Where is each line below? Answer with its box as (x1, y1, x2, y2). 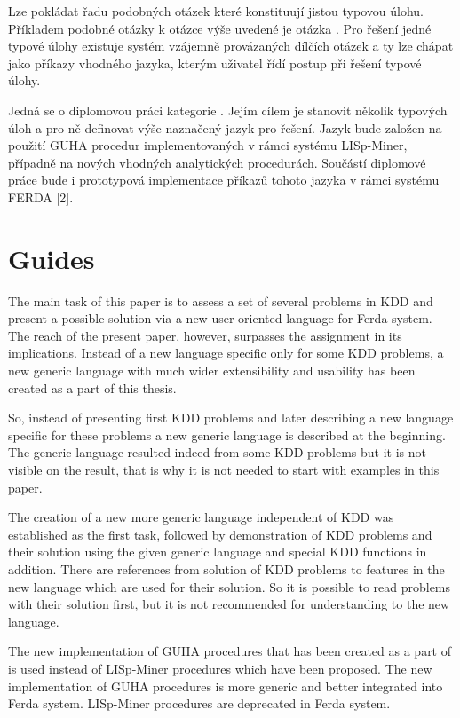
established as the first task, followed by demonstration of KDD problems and (8, 525, 432, 543)
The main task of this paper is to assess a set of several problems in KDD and (8, 291, 433, 310)
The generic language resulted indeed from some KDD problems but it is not (8, 443, 427, 462)
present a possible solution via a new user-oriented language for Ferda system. (8, 309, 432, 327)
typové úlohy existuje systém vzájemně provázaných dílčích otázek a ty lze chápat (8, 36, 454, 55)
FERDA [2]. (8, 187, 74, 206)
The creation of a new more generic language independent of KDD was (8, 508, 394, 526)
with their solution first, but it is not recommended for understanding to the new (8, 595, 450, 613)
